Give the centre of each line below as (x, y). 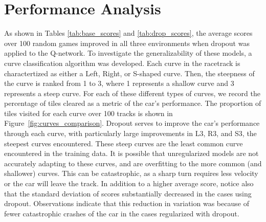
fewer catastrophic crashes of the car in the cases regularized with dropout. (122, 213)
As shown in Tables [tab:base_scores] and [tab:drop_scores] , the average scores (128, 33)
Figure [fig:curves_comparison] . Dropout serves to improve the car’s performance (132, 123)
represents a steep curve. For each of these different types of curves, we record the (132, 93)
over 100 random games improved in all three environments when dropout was (127, 43)
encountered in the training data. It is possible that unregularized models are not (131, 153)
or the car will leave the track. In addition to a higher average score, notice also (129, 183)
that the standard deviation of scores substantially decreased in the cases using (128, 193)
